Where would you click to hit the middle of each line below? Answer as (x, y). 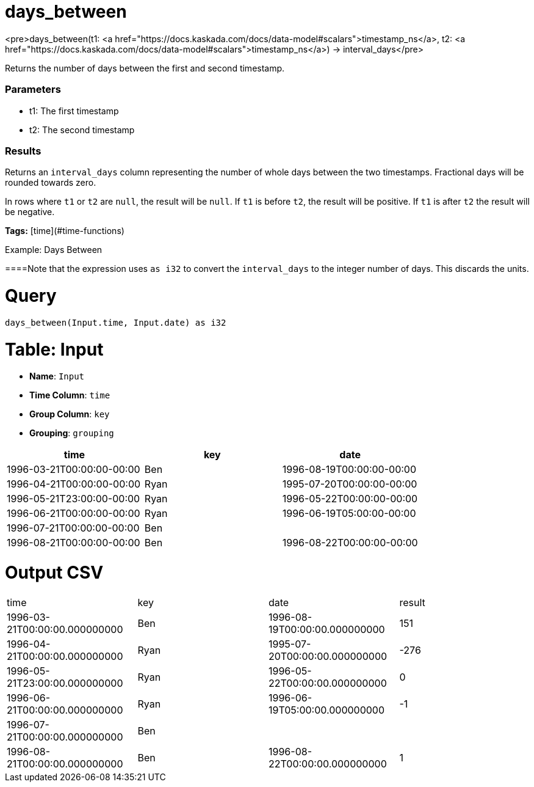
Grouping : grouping (72, 433)
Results (23, 151)
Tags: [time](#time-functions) (65, 231)
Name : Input (57, 376)
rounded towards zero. (51, 183)
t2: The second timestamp (82, 130)
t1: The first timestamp (74, 111)
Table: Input (54, 349)
